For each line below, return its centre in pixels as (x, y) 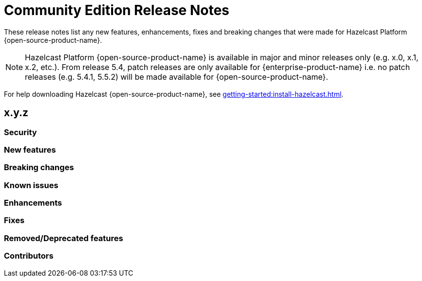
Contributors (29, 256)
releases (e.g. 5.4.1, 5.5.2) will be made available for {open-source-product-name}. (177, 77)
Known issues (31, 185)
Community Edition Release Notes (117, 10)
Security (20, 132)
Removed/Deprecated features (64, 238)
